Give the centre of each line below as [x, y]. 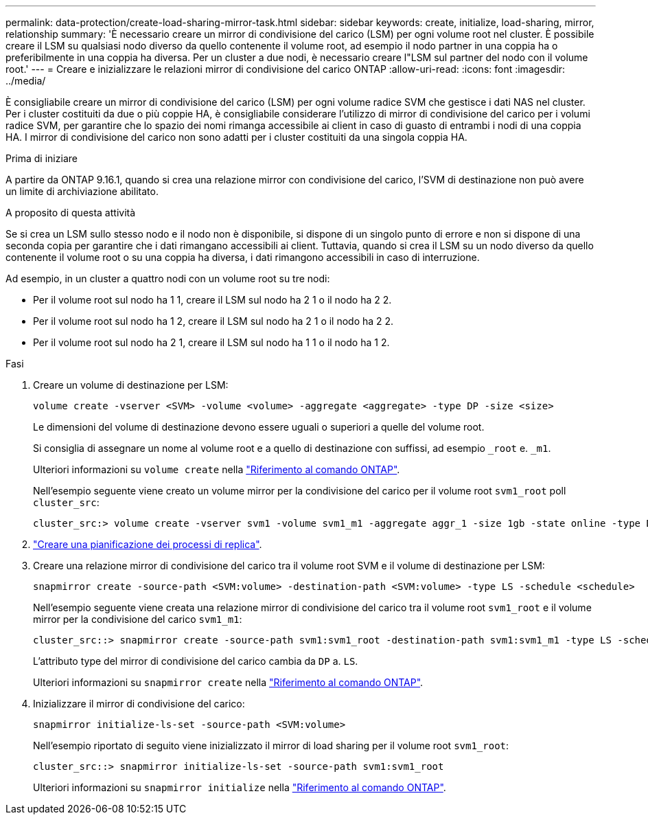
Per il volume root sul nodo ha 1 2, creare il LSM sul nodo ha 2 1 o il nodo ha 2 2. [213, 321]
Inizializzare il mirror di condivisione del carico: [139, 704]
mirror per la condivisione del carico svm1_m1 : [138, 619]
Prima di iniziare [42, 158]
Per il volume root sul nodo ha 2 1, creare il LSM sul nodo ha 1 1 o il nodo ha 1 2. [211, 342]
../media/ [26, 81]
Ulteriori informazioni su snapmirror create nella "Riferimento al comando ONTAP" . [228, 682]
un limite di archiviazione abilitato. [82, 191]
